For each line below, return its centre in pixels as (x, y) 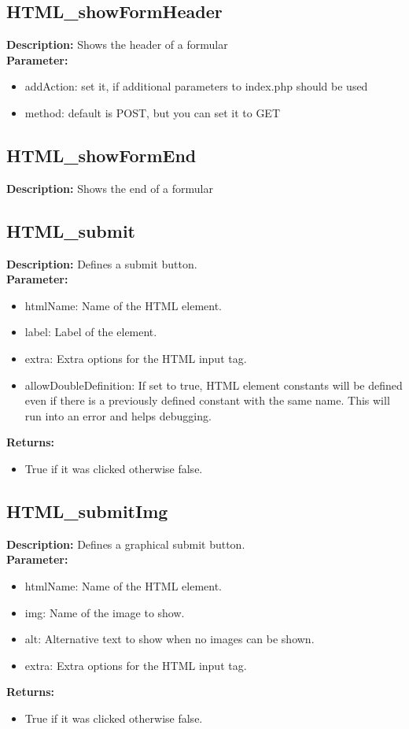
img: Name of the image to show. (105, 612)
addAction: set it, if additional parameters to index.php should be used (196, 86)
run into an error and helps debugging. (118, 415)
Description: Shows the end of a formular (110, 188)
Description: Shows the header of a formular (117, 44)
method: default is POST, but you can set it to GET (153, 112)
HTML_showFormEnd (101, 155)
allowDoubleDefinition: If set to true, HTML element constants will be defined (214, 385)
